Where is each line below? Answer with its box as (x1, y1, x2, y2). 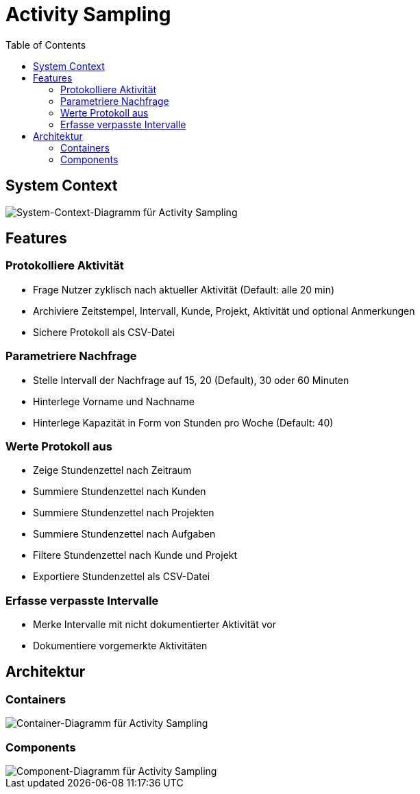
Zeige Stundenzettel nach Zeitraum (33, 464, 192, 477)
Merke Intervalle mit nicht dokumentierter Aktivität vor (33, 618, 276, 631)
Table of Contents (5, 38, 86, 51)
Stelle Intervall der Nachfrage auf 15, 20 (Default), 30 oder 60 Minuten (33, 374, 349, 386)
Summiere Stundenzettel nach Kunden (33, 485, 206, 498)
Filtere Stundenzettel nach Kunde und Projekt (33, 549, 238, 562)
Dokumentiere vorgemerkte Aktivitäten (33, 640, 208, 652)
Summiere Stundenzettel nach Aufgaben (33, 528, 216, 540)
